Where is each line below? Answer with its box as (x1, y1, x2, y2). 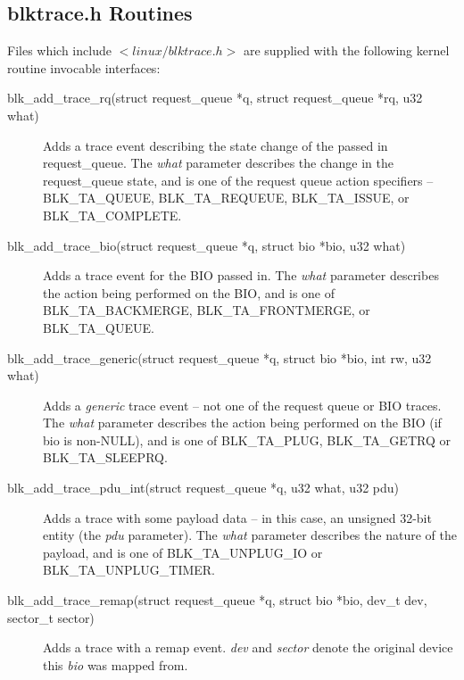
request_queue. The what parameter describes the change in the (43, 153, 394, 172)
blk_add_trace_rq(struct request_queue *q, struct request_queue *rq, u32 (7, 88, 423, 107)
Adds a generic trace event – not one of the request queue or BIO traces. (43, 395, 442, 414)
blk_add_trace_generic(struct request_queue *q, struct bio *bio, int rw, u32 (7, 348, 432, 367)
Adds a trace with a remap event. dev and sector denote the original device (43, 638, 453, 657)
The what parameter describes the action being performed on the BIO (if (43, 413, 442, 432)
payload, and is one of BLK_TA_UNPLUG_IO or (43, 543, 323, 561)
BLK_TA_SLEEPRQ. (43, 448, 168, 467)
